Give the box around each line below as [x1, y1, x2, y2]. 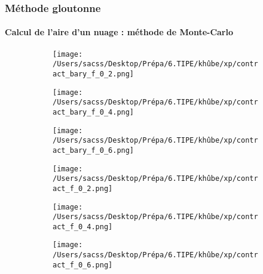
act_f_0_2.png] [53, 184, 113, 193]
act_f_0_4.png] [53, 222, 113, 231]
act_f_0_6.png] [53, 260, 113, 269]
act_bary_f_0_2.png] [53, 69, 134, 78]
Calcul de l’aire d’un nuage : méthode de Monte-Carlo [5, 26, 234, 38]
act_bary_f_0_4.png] [53, 107, 134, 116]
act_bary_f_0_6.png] [53, 146, 134, 155]
